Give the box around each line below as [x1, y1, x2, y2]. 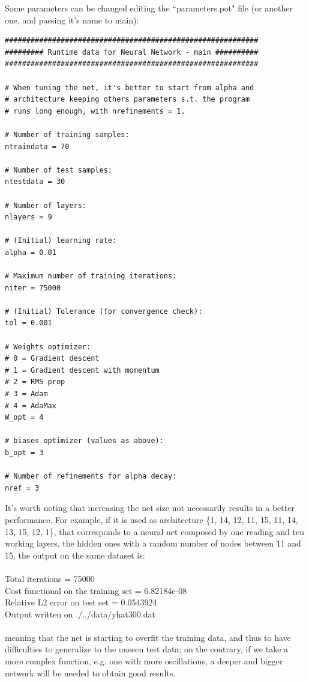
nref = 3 [5, 483, 40, 492]
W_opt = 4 [5, 413, 44, 422]
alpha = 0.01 [5, 248, 56, 257]
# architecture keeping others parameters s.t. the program [5, 95, 250, 104]
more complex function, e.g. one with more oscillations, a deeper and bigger [5, 655, 283, 667]
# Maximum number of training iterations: [5, 272, 177, 281]
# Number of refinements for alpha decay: [5, 472, 177, 481]
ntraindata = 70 [5, 142, 70, 151]
